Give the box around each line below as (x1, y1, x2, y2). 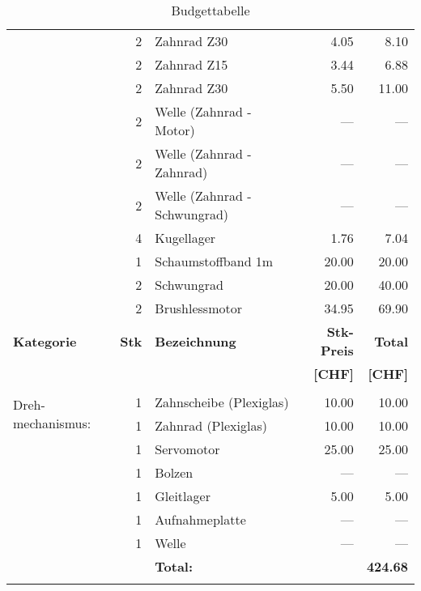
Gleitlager (155, 487, 210, 505)
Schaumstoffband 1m (155, 252, 274, 270)
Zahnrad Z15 (155, 55, 228, 74)
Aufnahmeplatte (155, 510, 246, 529)
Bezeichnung (155, 331, 236, 351)
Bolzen (155, 463, 193, 482)
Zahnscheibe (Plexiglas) (155, 393, 289, 411)
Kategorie (13, 331, 77, 351)
